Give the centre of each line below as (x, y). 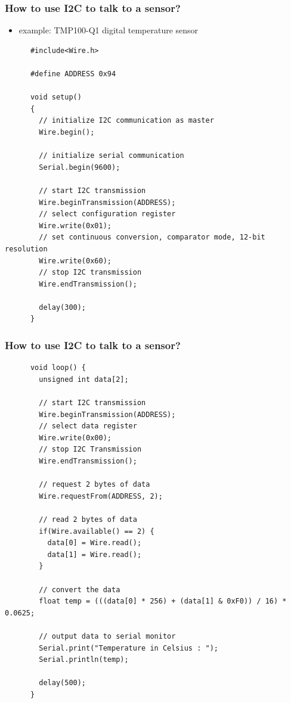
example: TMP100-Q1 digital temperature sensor (109, 30)
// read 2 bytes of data (88, 520)
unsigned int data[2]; (84, 379)
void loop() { (58, 368)
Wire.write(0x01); (75, 225)
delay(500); (63, 683)
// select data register (88, 426)
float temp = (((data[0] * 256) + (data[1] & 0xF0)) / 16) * (163, 601)
